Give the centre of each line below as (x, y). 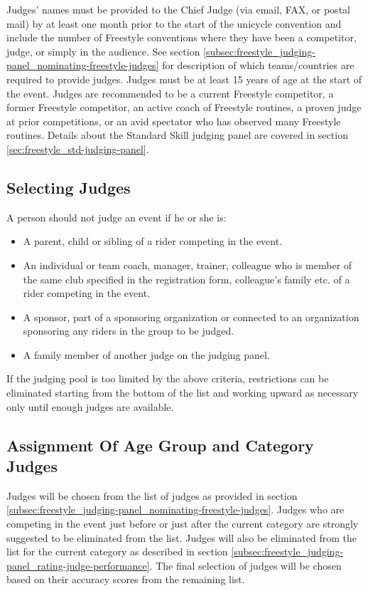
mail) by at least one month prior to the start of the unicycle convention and (174, 23)
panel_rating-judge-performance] (78, 565)
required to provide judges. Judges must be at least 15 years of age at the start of (184, 79)
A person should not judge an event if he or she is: (117, 217)
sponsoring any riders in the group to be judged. (129, 331)
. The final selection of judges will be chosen (245, 565)
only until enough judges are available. (90, 406)
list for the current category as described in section (117, 551)
